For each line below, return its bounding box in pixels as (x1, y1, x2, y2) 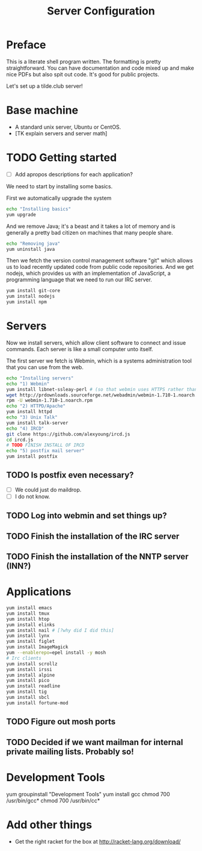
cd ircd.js (6, 437, 34, 443)
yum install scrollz (6, 660, 58, 667)
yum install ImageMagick (6, 644, 69, 650)
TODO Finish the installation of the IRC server (6, 531, 180, 541)
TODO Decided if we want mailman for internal (6, 737, 183, 747)
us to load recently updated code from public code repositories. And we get (6, 263, 194, 271)
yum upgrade (6, 212, 36, 218)
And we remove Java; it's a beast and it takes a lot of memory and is (6, 223, 176, 230)
